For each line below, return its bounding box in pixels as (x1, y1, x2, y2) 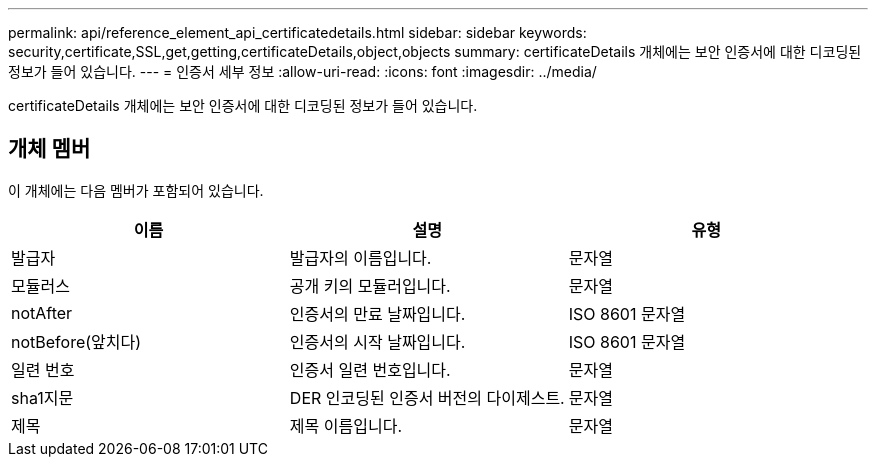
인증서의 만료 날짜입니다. (289, 303, 466, 324)
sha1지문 (11, 387, 74, 408)
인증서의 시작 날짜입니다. (289, 331, 466, 352)
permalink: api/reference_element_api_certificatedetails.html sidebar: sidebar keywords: (8, 24, 587, 41)
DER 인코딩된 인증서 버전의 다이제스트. (289, 387, 565, 408)
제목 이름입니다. (289, 415, 403, 436)
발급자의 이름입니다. (289, 247, 432, 268)
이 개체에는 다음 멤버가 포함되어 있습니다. (8, 181, 264, 199)
